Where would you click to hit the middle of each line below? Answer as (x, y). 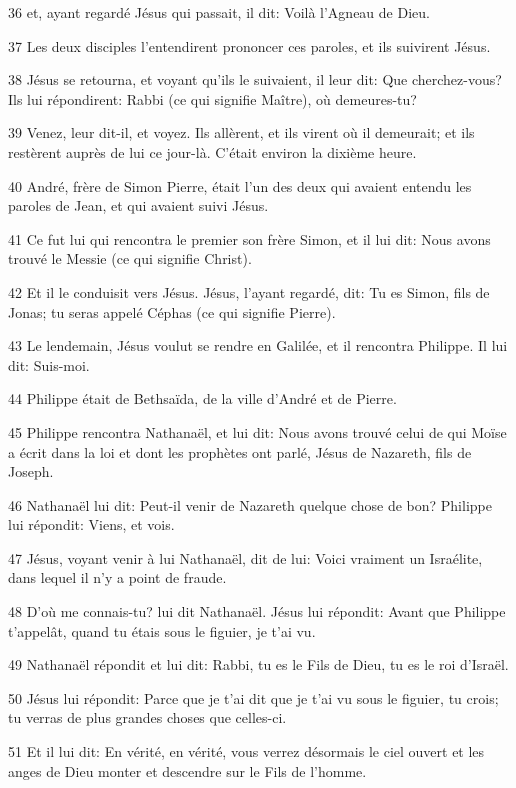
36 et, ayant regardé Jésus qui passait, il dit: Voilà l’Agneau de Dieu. (219, 12)
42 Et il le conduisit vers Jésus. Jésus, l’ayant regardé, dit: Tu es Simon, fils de (249, 291)
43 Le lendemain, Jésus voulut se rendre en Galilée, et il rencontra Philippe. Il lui (258, 345)
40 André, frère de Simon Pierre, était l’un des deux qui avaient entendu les (240, 185)
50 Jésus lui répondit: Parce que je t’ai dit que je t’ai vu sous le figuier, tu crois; (253, 697)
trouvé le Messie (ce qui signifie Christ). (130, 258)
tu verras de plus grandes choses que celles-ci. (147, 717)
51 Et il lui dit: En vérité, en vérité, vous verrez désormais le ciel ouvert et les (246, 751)
